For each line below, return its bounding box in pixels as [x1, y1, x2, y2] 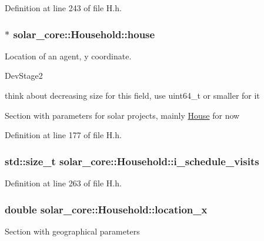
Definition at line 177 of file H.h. [5, 129, 122, 141]
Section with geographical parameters [5, 225, 140, 237]
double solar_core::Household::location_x [5, 202, 208, 216]
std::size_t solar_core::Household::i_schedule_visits [5, 153, 259, 168]
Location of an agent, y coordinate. [5, 49, 132, 62]
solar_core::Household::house [13, 26, 155, 41]
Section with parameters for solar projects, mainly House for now [5, 109, 240, 121]
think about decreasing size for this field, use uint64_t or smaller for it [5, 89, 260, 101]
